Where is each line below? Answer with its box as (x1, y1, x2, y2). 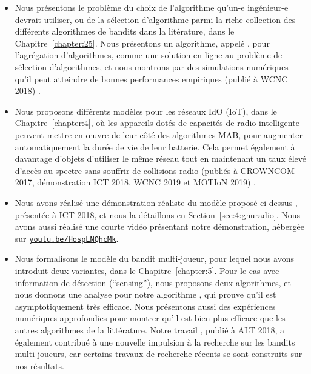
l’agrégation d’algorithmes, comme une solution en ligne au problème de (15, 48, 283, 61)
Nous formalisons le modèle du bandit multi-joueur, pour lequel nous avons (15, 252, 295, 265)
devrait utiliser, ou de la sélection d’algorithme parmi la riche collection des (15, 13, 296, 25)
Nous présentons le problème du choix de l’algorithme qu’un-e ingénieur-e (15, 1, 289, 13)
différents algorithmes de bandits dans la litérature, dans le (15, 25, 235, 38)
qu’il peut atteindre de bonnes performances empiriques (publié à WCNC (15, 72, 288, 85)
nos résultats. (15, 359, 64, 372)
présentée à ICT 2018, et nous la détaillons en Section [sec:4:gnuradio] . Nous (15, 208, 301, 221)
